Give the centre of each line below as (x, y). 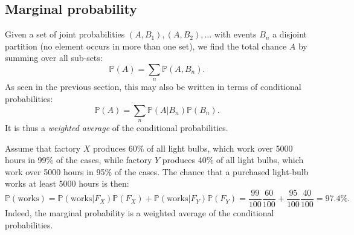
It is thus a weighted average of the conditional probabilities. (117, 127)
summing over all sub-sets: (54, 58)
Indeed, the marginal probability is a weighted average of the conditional (140, 212)
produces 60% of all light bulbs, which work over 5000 (193, 148)
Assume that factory (43, 148)
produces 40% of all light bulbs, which (233, 160)
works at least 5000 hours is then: (67, 183)
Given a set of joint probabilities (65, 34)
